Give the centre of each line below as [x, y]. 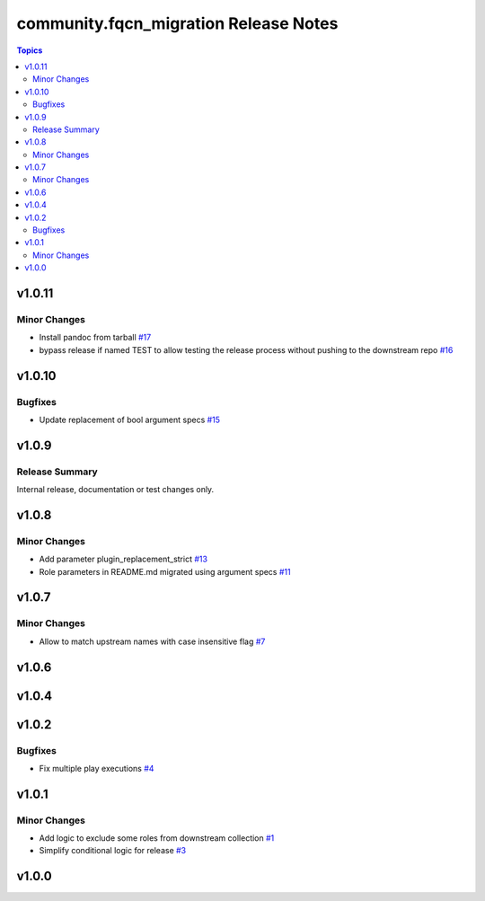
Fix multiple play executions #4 [97, 768]
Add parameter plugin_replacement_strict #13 [123, 559]
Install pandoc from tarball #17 [95, 338]
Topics [30, 50]
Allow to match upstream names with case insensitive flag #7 [152, 641]
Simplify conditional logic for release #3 [113, 851]
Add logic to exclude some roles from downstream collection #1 [157, 838]
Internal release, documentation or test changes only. [115, 490]
